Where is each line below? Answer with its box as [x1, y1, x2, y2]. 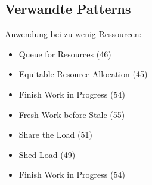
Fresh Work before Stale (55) [18, 108, 125, 120]
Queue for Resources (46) [18, 47, 111, 60]
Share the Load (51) [18, 128, 92, 141]
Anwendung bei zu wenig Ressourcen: [5, 28, 142, 40]
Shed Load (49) [18, 148, 76, 160]
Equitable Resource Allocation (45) [18, 68, 148, 80]
